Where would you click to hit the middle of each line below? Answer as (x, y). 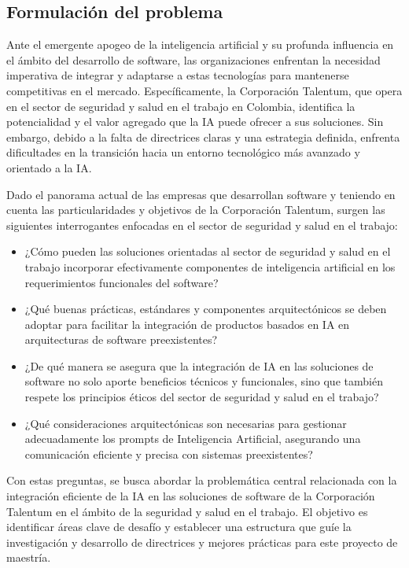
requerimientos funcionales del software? (122, 282)
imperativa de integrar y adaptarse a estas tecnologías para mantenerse (178, 75)
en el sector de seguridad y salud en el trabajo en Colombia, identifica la (181, 106)
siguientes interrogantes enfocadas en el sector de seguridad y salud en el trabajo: (202, 225)
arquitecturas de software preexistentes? (121, 339)
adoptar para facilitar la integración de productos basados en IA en (187, 324)
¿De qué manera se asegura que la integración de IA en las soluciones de (199, 365)
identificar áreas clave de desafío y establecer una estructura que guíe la (179, 527)
